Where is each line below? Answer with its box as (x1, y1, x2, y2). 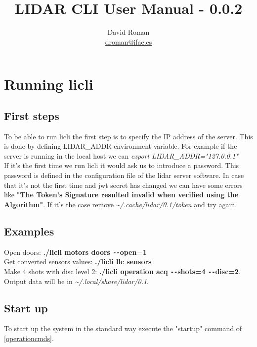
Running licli (4, 74, 93, 94)
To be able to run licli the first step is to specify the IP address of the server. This (4, 131, 253, 141)
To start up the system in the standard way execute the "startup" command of (4, 323, 242, 334)
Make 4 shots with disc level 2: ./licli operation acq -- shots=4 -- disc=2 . (4, 266, 241, 276)
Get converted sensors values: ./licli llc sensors (4, 256, 152, 267)
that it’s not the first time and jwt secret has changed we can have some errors (4, 179, 243, 190)
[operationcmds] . (4, 333, 54, 343)
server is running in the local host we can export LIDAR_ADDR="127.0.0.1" (4, 150, 239, 161)
